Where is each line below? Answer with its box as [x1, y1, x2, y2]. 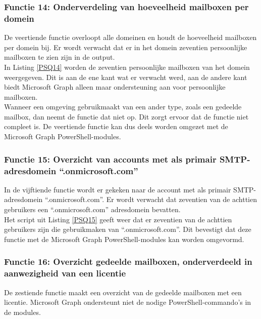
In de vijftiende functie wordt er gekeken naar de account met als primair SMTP [4, 184, 254, 194]
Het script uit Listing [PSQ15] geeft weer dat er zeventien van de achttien [4, 214, 232, 224]
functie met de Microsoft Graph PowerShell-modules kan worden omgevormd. [4, 233, 244, 244]
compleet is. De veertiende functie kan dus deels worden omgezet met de [4, 121, 228, 132]
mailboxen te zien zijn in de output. [4, 52, 115, 62]
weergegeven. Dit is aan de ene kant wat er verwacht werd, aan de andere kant [4, 71, 247, 82]
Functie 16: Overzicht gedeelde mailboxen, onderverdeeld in [4, 255, 252, 268]
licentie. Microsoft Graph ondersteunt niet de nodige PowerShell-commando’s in [4, 297, 251, 307]
